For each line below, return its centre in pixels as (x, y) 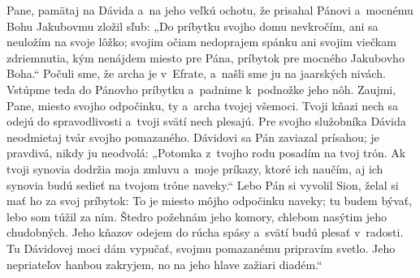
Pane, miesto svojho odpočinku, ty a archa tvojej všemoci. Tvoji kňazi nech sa (202, 105)
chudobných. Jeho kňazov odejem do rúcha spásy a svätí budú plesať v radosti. (205, 232)
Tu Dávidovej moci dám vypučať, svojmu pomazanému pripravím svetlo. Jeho (201, 248)
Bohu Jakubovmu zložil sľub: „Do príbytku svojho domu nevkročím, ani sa (193, 26)
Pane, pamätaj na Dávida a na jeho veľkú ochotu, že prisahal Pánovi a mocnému (210, 10)
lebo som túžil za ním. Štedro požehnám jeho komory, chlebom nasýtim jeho (197, 216)
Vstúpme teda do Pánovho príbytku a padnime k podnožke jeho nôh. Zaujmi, (201, 89)
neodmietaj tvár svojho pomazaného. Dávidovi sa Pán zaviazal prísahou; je (193, 137)
